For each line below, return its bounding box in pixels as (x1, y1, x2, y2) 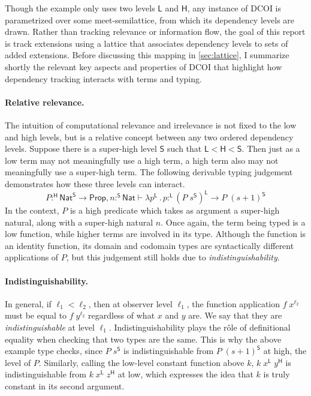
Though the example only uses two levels (5, 2, 155, 14)
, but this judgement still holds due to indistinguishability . (66, 251, 280, 263)
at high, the (263, 344, 307, 357)
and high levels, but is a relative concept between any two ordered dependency (5, 130, 294, 143)
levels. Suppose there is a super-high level (5, 142, 157, 155)
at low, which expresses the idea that (117, 368, 253, 380)
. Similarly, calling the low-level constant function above (38, 356, 244, 368)
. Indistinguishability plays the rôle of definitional (108, 320, 291, 333)
